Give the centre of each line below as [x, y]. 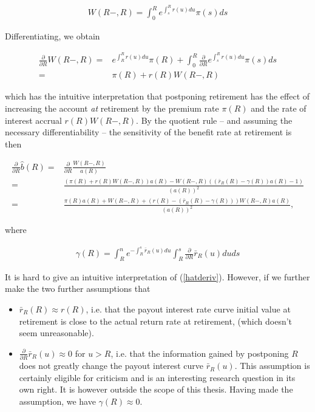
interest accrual [33, 120]
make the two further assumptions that [78, 289]
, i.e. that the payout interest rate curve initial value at [188, 309]
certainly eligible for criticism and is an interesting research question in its [157, 377]
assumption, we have [57, 401]
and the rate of [279, 108]
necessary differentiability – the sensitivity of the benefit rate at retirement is [148, 132]
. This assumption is [272, 366]
